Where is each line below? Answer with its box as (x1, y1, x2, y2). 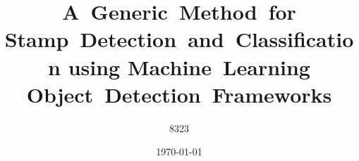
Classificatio (235, 25, 354, 53)
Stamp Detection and (4, 25, 224, 53)
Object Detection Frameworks (26, 79, 332, 108)
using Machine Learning (68, 52, 310, 81)
